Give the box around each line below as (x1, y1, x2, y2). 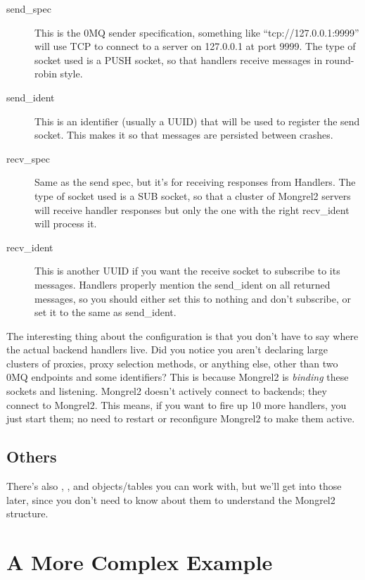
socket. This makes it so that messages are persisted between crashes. (34, 127, 333, 142)
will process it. (34, 216, 97, 231)
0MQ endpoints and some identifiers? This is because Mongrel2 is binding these (6, 370, 349, 384)
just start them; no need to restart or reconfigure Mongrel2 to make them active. (6, 411, 355, 426)
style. (60, 66, 83, 81)
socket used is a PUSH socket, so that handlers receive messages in (34, 52, 323, 67)
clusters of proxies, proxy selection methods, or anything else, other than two (6, 355, 338, 370)
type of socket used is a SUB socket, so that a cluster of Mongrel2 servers (34, 188, 351, 203)
